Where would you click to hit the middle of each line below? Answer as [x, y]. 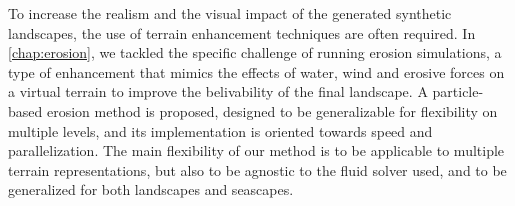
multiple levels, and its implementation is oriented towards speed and [220, 130]
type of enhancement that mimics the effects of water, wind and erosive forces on [256, 71]
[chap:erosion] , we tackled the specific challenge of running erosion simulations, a [255, 52]
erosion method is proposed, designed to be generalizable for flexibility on [272, 110]
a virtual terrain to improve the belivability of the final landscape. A [218, 91]
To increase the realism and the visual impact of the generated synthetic [230, 13]
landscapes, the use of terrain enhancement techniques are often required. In [242, 32]
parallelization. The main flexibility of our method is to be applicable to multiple [256, 150]
